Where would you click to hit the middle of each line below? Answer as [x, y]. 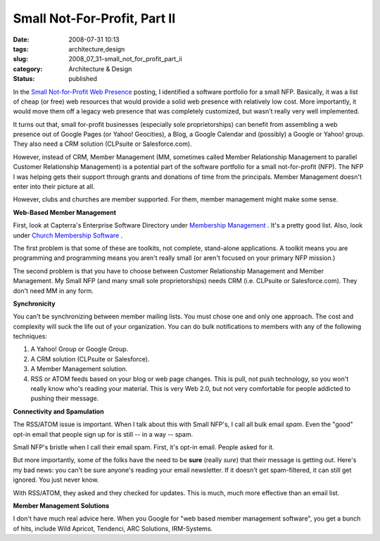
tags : [21, 49]
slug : [20, 59]
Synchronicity [34, 304]
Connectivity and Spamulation [59, 411]
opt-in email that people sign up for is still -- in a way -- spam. [103, 434]
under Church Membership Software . [68, 235]
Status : [24, 79]
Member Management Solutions [61, 505]
